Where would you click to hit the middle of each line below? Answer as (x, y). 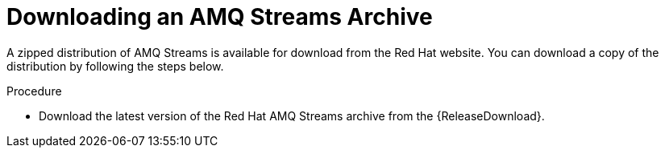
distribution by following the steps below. (115, 66)
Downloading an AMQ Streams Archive (220, 17)
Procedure (34, 91)
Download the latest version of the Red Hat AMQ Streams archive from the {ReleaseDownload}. (292, 115)
